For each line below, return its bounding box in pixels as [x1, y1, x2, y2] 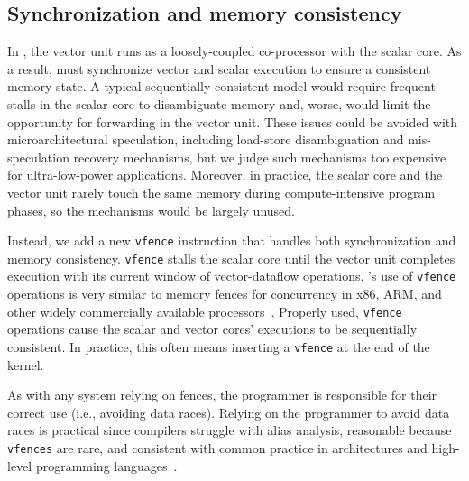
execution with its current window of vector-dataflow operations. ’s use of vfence [7, 266, 456, 285]
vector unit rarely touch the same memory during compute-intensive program [7, 182, 436, 201]
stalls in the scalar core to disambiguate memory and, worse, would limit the [7, 94, 431, 113]
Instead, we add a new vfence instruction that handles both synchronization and [7, 231, 456, 250]
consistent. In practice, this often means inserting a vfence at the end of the [7, 337, 430, 356]
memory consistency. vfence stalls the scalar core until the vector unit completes [7, 248, 455, 267]
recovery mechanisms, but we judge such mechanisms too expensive [73, 147, 446, 166]
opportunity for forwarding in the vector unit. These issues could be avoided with [7, 112, 458, 131]
